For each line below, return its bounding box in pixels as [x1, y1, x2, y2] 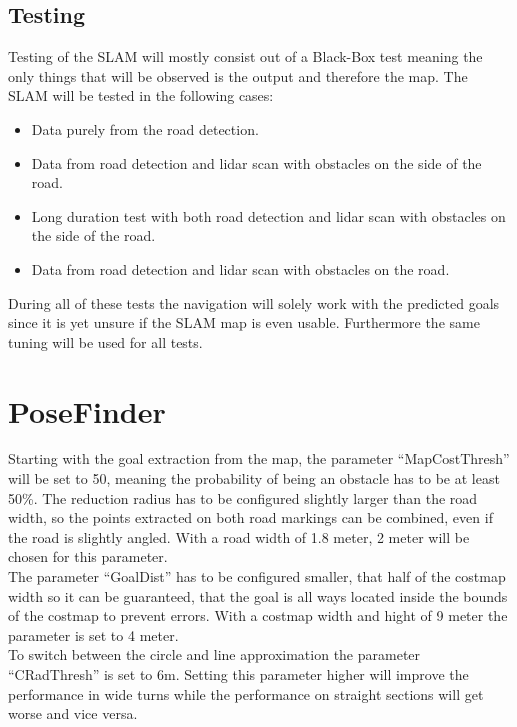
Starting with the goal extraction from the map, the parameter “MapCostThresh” [8, 448, 510, 469]
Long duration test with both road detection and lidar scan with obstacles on [31, 205, 506, 226]
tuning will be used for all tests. [8, 331, 203, 352]
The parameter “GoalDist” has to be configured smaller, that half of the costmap [8, 566, 506, 587]
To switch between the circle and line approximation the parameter [8, 644, 421, 665]
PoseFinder [8, 390, 166, 431]
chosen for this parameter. [8, 546, 168, 567]
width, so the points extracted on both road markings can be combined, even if [8, 507, 493, 528]
